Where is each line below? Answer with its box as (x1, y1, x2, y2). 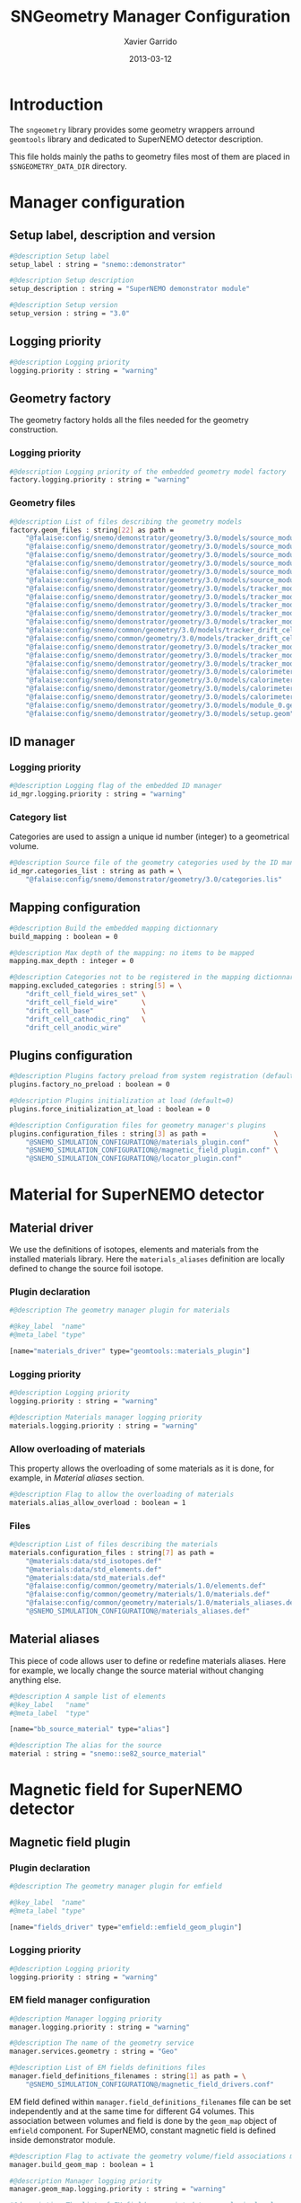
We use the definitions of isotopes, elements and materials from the (9, 1244, 260, 1255)
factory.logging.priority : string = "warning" (9, 475, 191, 484)
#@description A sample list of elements (9, 1692, 167, 1701)
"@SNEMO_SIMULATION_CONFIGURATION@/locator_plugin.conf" (25, 1155, 243, 1163)
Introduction (9, 94, 104, 114)
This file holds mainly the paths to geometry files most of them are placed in (9, 151, 290, 162)
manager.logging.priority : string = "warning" (9, 2022, 191, 2031)
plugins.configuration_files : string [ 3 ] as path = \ (9, 1129, 279, 1138)
